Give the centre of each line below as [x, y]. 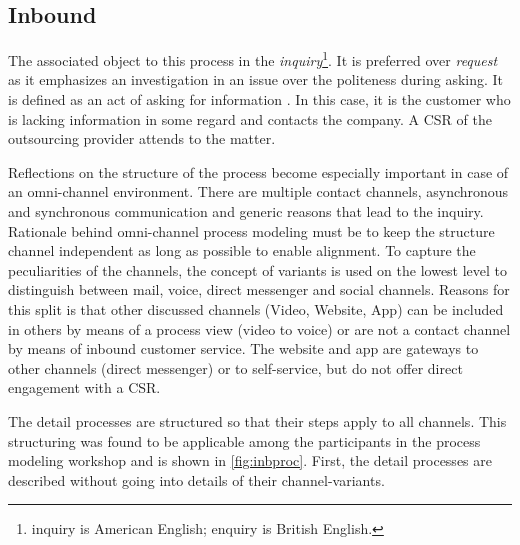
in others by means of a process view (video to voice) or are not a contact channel [259, 328]
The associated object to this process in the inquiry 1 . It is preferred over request [253, 58]
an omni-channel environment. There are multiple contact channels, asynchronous [258, 191]
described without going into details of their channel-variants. [196, 479]
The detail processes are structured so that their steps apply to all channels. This [257, 420]
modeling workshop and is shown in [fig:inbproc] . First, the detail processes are [250, 460]
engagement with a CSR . [84, 387]
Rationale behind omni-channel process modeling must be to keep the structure [251, 230]
